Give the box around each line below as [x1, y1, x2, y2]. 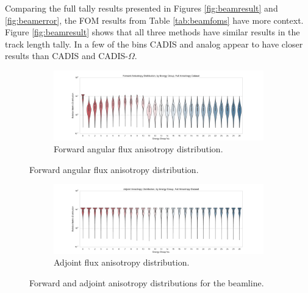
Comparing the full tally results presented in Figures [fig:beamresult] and [5, 2, 278, 14]
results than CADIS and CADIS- [5, 49, 129, 62]
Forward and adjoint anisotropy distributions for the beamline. [29, 277, 264, 289]
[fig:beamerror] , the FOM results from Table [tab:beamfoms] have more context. [5, 13, 304, 26]
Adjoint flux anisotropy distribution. [54, 256, 190, 269]
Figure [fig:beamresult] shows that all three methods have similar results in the [5, 26, 300, 38]
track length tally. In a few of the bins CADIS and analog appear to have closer [5, 37, 303, 50]
